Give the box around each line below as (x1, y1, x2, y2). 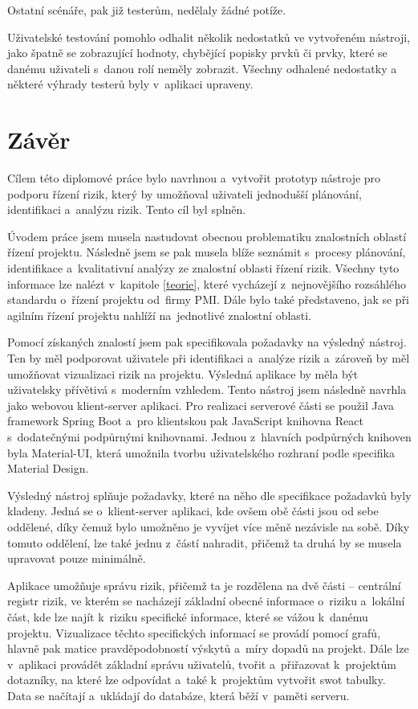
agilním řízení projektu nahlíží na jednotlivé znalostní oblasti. (7, 306, 312, 323)
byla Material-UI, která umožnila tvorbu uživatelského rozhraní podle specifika (7, 444, 395, 461)
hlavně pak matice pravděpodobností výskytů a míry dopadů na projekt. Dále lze (7, 640, 409, 657)
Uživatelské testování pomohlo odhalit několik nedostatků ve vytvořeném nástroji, (7, 28, 411, 45)
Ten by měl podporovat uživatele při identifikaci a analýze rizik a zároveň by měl (7, 350, 410, 367)
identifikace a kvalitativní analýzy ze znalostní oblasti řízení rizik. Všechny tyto (7, 260, 400, 277)
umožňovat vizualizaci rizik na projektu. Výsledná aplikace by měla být (7, 365, 359, 382)
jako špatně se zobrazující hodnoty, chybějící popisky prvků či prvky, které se (7, 44, 388, 61)
